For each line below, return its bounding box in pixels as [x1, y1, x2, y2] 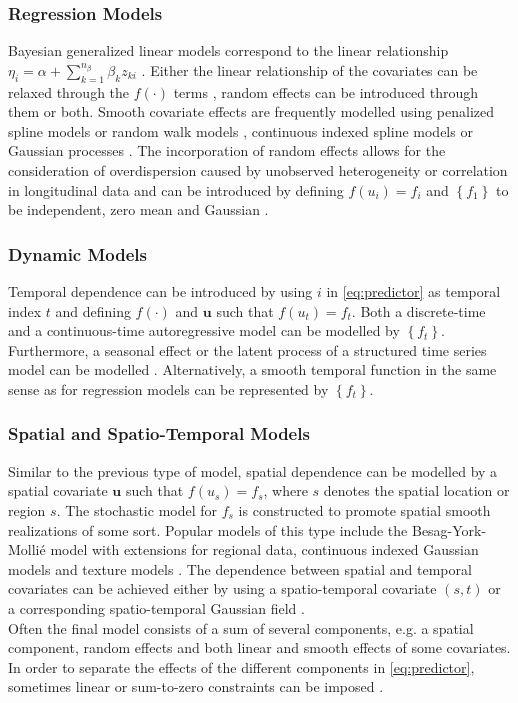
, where [263, 480, 308, 501]
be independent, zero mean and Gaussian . [8, 199, 269, 220]
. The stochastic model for [56, 499, 218, 520]
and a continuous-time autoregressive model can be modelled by [8, 320, 400, 341]
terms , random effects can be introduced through [173, 81, 479, 102]
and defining [55, 300, 131, 321]
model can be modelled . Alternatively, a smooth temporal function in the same [8, 359, 497, 380]
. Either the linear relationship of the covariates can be [141, 59, 478, 80]
